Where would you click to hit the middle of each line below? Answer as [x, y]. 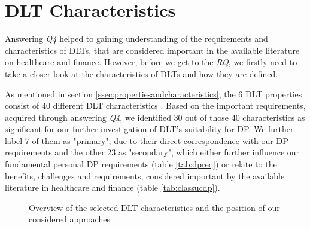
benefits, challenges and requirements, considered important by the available [145, 175]
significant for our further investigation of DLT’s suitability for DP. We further [149, 129]
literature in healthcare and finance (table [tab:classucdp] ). [113, 187]
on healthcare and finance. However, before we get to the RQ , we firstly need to [151, 62]
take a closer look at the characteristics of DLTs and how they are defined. [142, 73]
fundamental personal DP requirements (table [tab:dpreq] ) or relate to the [141, 164]
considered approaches [69, 219]
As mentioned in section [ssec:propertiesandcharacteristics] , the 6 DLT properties [154, 94]
